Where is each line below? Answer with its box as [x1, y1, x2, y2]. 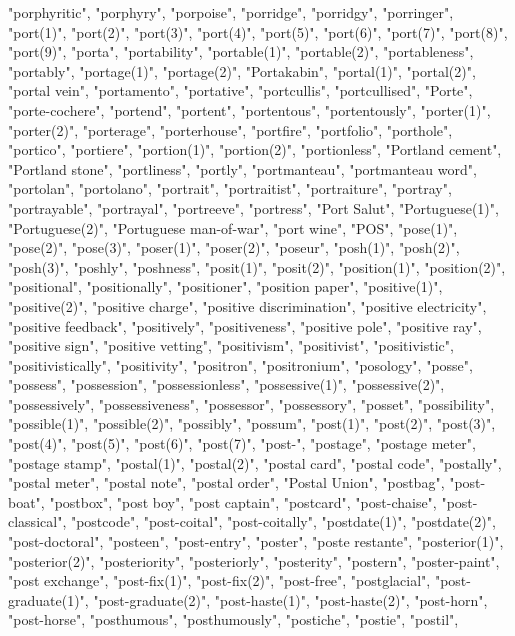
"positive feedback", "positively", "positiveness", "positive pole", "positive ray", [8, 315, 482, 336]
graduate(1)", [8, 589, 89, 610]
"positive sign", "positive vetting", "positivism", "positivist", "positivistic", [8, 335, 454, 356]
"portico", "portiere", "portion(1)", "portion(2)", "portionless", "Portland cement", [8, 139, 502, 160]
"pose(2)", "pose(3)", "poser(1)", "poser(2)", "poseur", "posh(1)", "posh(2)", [8, 237, 460, 258]
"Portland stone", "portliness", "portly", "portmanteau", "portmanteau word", [8, 158, 477, 179]
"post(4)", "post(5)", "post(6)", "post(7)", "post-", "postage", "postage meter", [8, 433, 476, 454]
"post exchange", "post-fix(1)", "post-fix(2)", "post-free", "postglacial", [8, 570, 431, 591]
